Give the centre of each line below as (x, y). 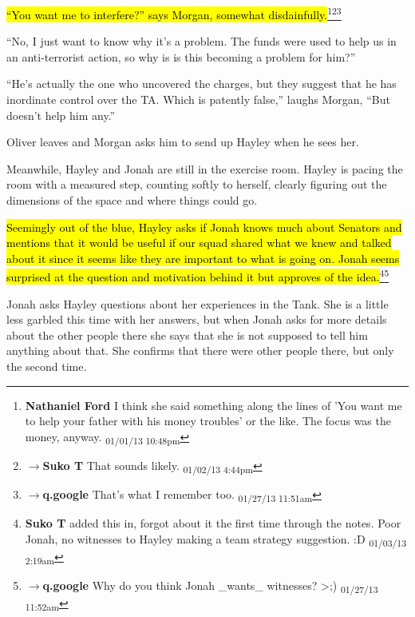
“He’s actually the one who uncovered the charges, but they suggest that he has (202, 84)
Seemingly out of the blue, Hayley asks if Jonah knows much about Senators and (204, 227)
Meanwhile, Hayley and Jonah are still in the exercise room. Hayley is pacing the (205, 168)
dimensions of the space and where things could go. (132, 200)
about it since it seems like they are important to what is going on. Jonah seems (203, 258)
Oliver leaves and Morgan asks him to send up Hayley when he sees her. (183, 142)
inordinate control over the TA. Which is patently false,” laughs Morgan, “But (198, 100)
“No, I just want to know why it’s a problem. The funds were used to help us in (202, 41)
